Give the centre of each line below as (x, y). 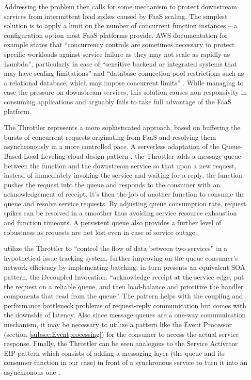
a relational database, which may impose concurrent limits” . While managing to (124, 82)
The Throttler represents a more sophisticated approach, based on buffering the (122, 127)
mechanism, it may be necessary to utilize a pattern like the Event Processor (118, 324)
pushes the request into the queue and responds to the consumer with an (112, 184)
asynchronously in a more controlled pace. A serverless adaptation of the (112, 146)
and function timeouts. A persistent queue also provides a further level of (113, 223)
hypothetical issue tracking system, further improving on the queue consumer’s (121, 257)
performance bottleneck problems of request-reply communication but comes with (125, 305)
